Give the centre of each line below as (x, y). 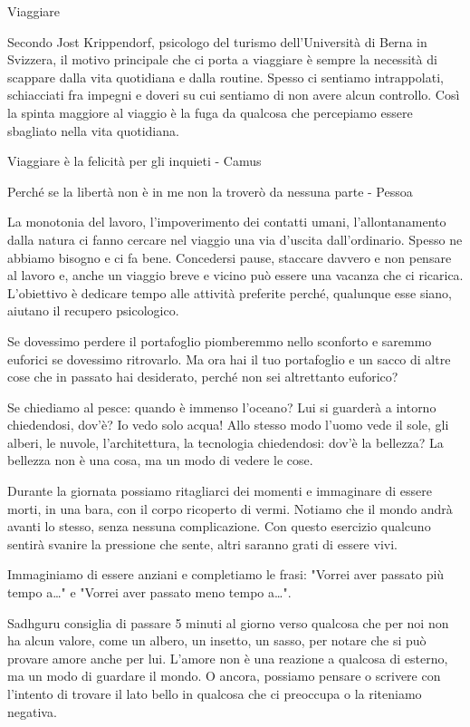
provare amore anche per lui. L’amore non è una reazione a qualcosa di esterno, (228, 658)
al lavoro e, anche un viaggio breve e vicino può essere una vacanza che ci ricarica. (235, 275)
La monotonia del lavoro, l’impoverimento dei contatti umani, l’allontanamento (227, 222)
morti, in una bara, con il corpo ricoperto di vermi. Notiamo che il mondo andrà (230, 508)
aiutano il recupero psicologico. (93, 310)
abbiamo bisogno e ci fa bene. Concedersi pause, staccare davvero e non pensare (230, 257)
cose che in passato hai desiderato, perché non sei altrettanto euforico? (203, 377)
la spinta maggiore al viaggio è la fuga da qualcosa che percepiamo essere (210, 112)
